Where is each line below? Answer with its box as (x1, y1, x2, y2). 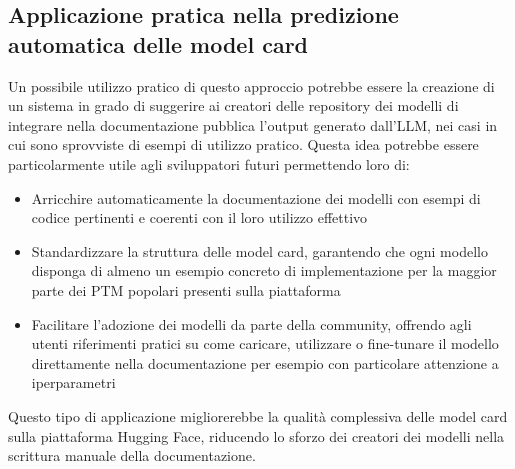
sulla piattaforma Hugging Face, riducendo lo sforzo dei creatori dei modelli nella (8, 425, 505, 446)
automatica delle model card (8, 28, 309, 59)
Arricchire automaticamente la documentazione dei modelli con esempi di (31, 187, 481, 208)
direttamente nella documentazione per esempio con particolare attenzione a (31, 352, 499, 373)
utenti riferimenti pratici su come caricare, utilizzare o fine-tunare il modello (31, 333, 499, 354)
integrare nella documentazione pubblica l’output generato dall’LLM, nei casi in (8, 114, 498, 135)
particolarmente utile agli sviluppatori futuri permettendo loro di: (8, 153, 410, 174)
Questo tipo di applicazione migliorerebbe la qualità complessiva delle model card (8, 405, 508, 426)
